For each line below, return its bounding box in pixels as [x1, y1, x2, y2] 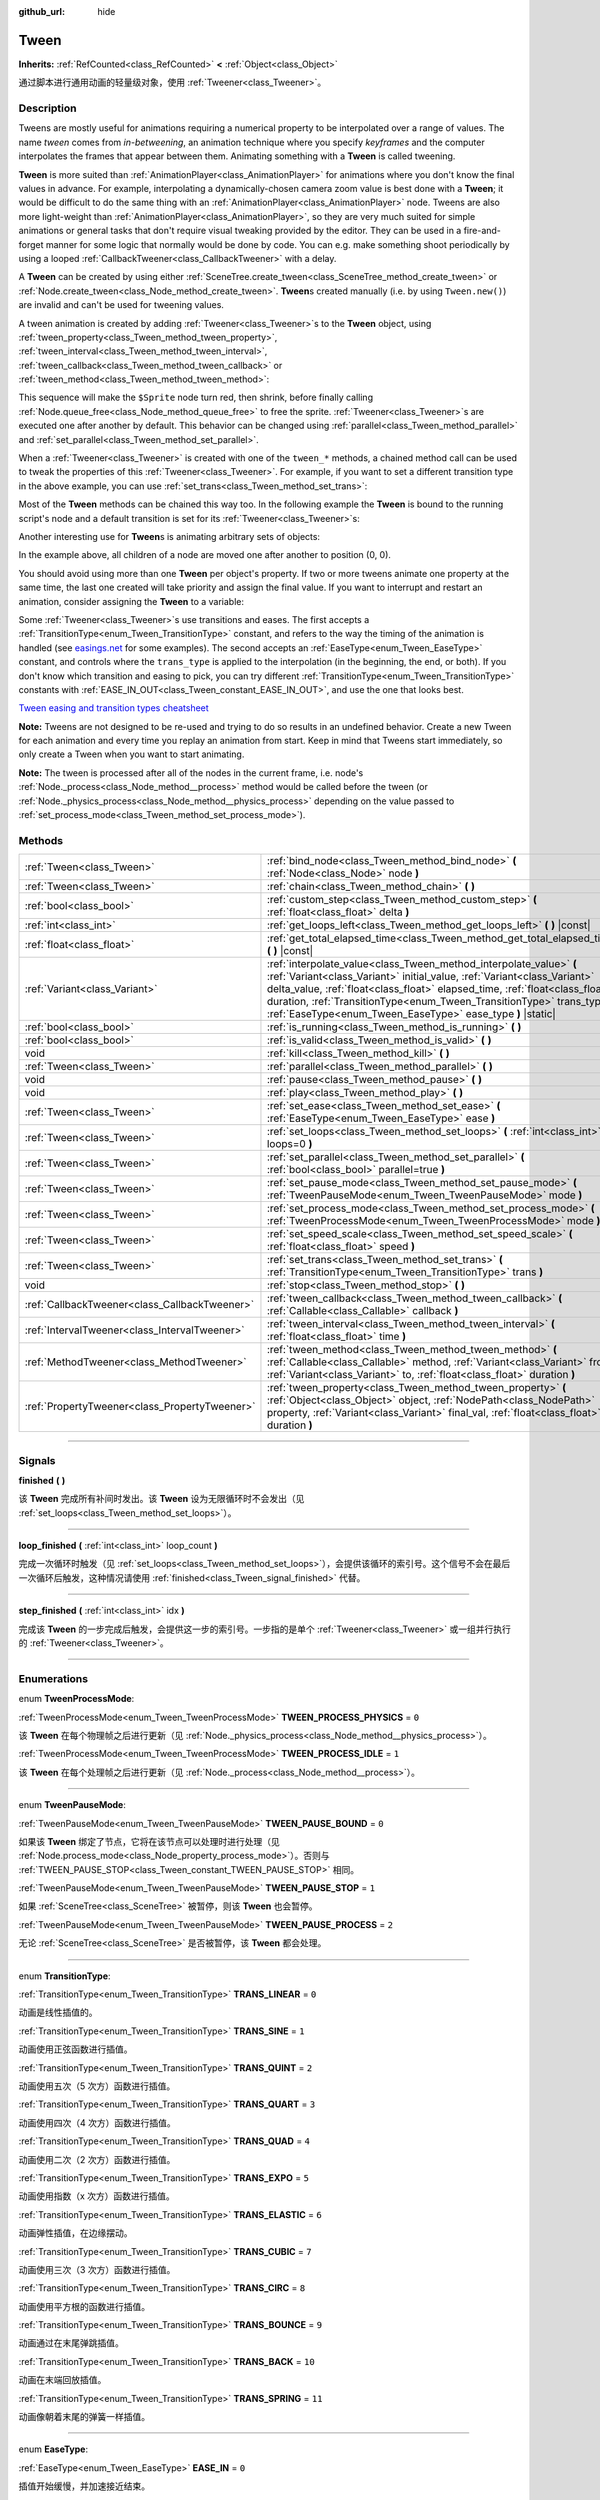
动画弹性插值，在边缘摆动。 [18, 2227, 133, 2239]
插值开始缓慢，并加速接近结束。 [18, 2480, 150, 2492]
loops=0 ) [266, 1137, 313, 1151]
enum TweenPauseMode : [18, 1799, 127, 1811]
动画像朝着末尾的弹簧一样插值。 [18, 2411, 150, 2423]
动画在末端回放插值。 [18, 2374, 107, 2386]
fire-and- [463, 225, 502, 237]
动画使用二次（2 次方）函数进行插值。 [18, 2153, 176, 2165]
